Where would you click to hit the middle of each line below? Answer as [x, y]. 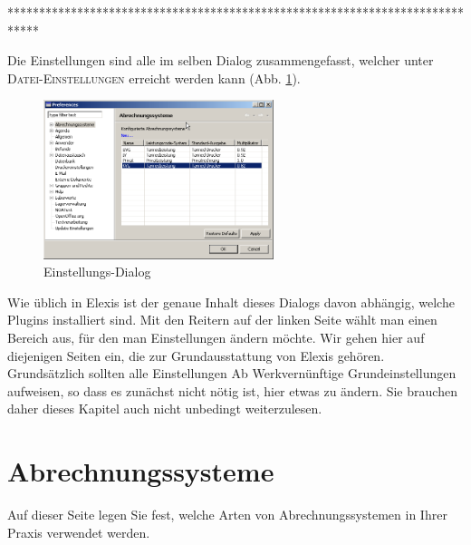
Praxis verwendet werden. [79, 532]
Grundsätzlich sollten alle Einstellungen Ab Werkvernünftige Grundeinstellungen [232, 373]
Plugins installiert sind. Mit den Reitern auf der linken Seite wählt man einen [222, 320]
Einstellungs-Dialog [97, 272]
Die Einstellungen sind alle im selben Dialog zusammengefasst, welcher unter [221, 60]
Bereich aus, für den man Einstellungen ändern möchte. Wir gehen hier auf [216, 338]
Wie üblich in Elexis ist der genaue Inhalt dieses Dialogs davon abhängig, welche [231, 302]
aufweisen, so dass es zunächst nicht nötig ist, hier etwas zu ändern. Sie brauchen [232, 390]
